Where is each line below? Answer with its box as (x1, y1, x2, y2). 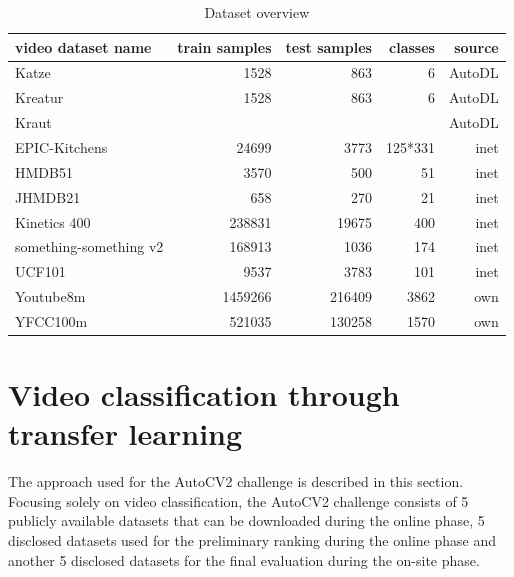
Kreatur (15, 87, 64, 108)
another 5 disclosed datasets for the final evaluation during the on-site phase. (8, 549, 480, 570)
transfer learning (8, 413, 243, 454)
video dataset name (15, 36, 152, 57)
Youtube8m (15, 286, 86, 307)
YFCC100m (15, 310, 88, 331)
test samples (285, 36, 372, 57)
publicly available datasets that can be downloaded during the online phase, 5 (8, 510, 485, 531)
